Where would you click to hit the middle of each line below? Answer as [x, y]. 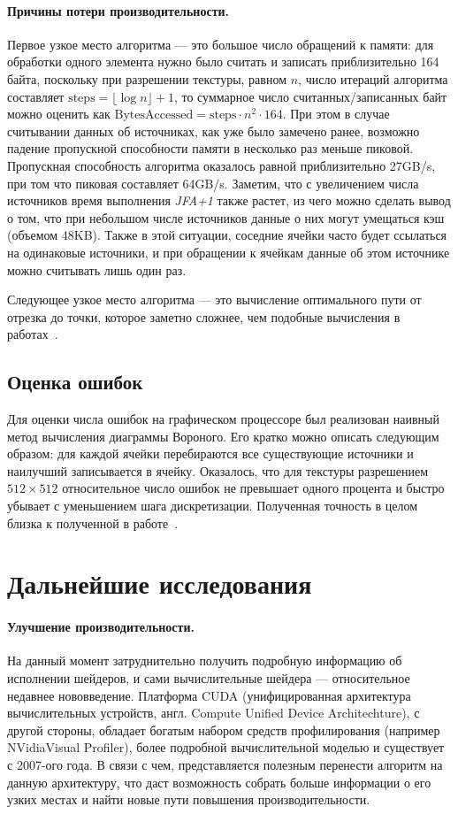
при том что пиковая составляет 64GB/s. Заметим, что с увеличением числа [213, 183]
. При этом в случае [336, 114]
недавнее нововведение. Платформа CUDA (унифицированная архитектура [209, 695]
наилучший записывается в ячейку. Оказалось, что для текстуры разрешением [218, 470]
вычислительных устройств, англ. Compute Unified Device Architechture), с [214, 713]
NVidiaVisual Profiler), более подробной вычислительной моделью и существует [226, 747]
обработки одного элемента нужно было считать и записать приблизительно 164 [223, 61]
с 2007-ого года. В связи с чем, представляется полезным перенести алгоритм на [225, 764]
